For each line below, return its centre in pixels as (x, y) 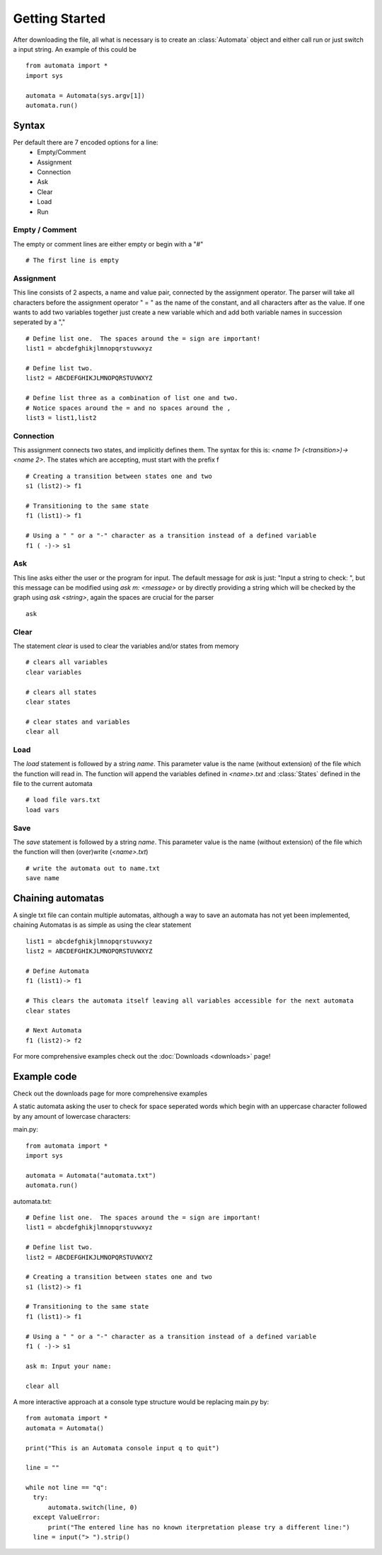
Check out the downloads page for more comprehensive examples (110, 1093)
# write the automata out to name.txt (93, 868)
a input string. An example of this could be (75, 49)
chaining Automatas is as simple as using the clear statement (102, 925)
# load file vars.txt (63, 800)
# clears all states (61, 692)
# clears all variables (67, 662)
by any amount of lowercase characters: (72, 1116)
